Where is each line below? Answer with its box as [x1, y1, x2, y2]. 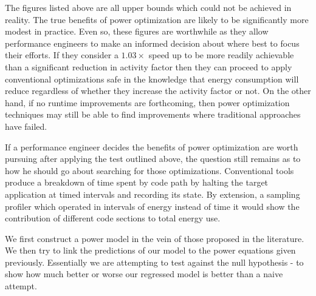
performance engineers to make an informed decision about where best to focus [5, 36, 300, 49]
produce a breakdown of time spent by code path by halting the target [5, 176, 269, 189]
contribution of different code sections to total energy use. [5, 212, 221, 224]
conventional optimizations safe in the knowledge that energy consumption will [5, 72, 299, 85]
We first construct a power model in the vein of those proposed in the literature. [5, 232, 304, 244]
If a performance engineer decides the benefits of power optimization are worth [5, 140, 298, 153]
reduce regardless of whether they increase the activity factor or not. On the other [5, 84, 311, 97]
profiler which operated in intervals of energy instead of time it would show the [5, 200, 300, 212]
